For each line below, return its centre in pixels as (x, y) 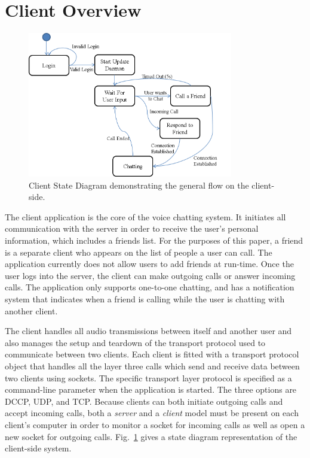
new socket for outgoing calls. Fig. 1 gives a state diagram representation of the (151, 436)
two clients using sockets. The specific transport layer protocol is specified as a (148, 377)
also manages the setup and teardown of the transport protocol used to (135, 342)
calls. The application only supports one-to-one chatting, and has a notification (150, 287)
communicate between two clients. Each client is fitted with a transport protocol (152, 354)
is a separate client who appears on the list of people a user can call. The (139, 252)
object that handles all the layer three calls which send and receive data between (152, 366)
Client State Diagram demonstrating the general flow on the (139, 185)
